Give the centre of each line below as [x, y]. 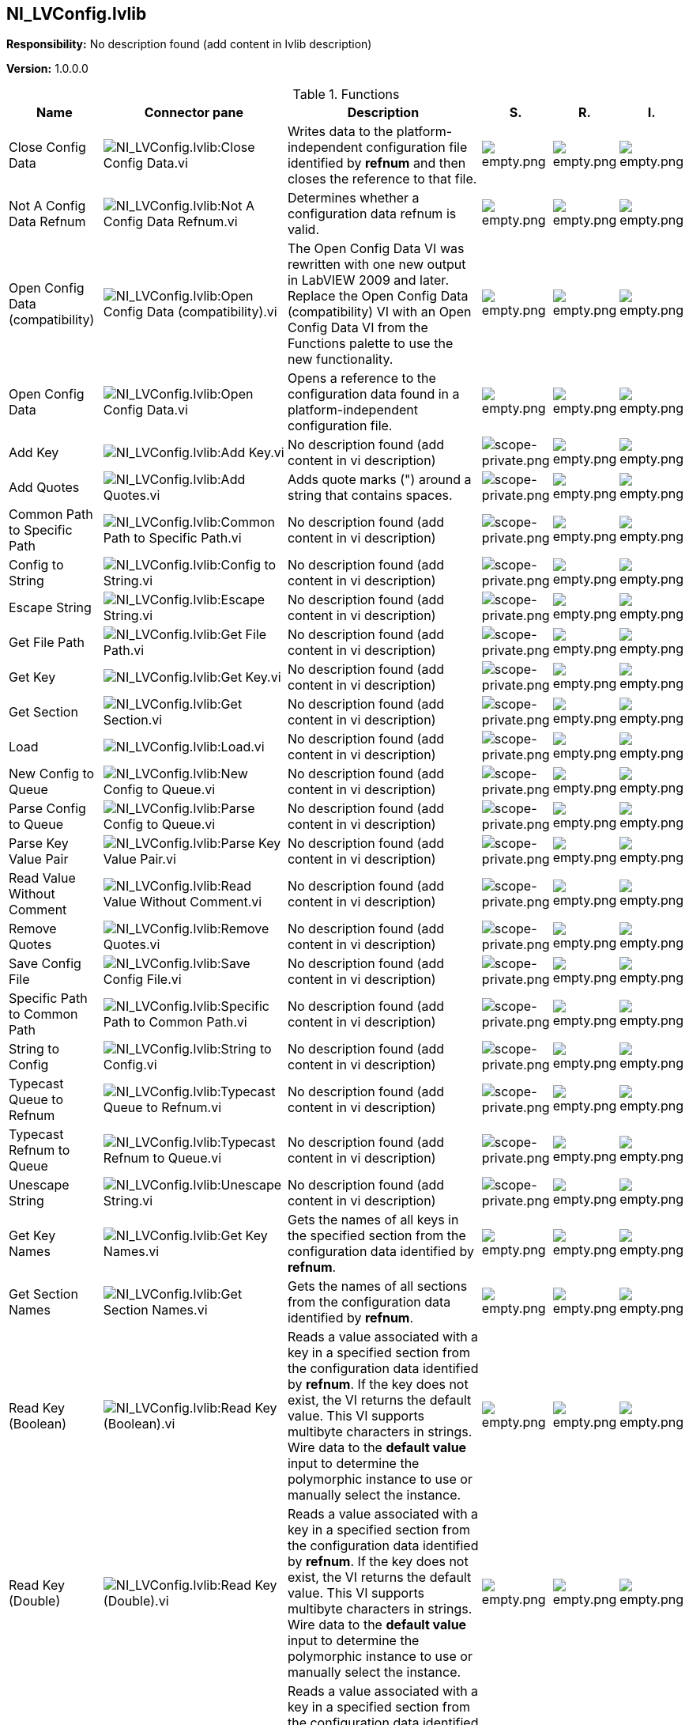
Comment [38, 910]
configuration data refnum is [372, 214]
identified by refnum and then [377, 163]
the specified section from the [377, 1236]
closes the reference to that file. [382, 179]
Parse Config [47, 809]
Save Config [45, 964]
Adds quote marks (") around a [379, 480]
